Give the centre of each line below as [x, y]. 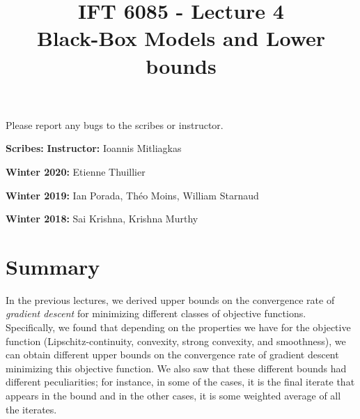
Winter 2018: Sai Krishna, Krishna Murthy [102, 219]
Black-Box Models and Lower [181, 38]
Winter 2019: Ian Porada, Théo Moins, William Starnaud [132, 195]
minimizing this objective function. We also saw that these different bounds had [176, 368]
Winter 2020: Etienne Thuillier [76, 171]
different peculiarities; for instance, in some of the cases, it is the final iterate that [180, 382]
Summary [53, 266]
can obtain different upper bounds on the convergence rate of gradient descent [172, 355]
